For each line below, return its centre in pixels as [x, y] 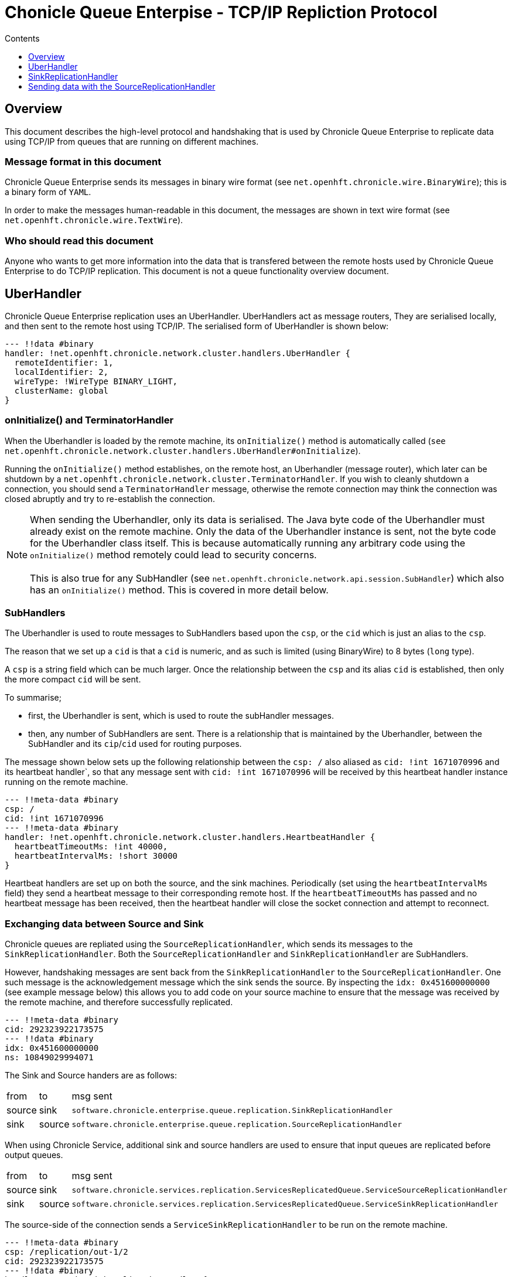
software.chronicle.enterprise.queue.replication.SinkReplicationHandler [232, 1110]
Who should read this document [79, 240]
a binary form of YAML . [48, 192]
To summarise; [33, 698]
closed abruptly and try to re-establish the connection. [110, 498]
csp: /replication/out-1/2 [66, 1252]
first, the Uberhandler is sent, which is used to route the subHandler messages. [181, 716]
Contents [22, 38]
